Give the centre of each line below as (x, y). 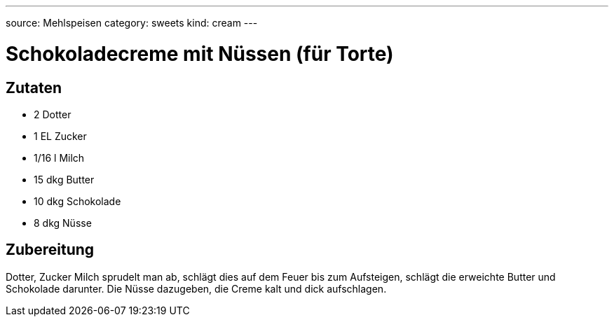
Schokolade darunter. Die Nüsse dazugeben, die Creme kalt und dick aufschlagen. (196, 288)
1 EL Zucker (60, 136)
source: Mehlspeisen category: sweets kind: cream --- (132, 23)
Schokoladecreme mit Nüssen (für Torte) (200, 54)
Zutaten (34, 87)
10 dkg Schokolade (77, 201)
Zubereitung (50, 250)
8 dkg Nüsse (63, 223)
